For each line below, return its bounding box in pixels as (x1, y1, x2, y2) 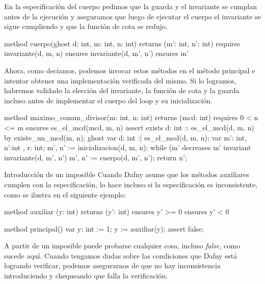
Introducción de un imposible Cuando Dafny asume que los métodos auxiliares (4, 169, 249, 180)
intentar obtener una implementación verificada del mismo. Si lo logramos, (4, 75, 236, 86)
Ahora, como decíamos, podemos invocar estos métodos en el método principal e (4, 65, 255, 75)
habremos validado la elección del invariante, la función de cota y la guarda (4, 85, 240, 96)
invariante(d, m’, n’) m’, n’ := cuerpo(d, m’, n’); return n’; (4, 152, 187, 162)
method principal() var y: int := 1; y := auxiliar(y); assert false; (4, 223, 204, 234)
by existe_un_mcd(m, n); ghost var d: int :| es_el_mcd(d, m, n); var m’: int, (4, 132, 247, 143)
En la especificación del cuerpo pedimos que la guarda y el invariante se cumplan (4, 1, 257, 11)
